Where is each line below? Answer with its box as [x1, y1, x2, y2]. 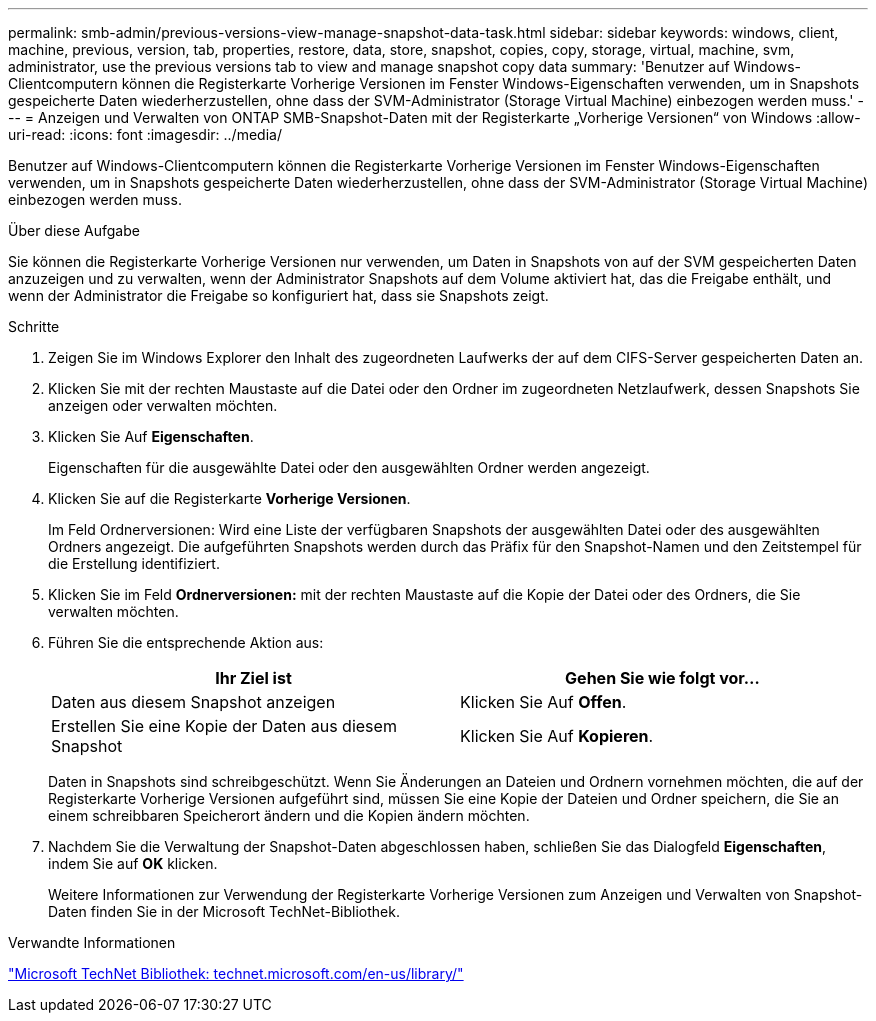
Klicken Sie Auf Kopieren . [460, 726, 654, 746]
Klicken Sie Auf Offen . [460, 692, 627, 712]
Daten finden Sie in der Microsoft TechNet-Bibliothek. [48, 903, 400, 920]
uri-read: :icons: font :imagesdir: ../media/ [8, 126, 282, 143]
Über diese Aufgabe [8, 222, 140, 239]
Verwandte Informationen [8, 934, 176, 951]
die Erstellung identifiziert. [48, 555, 220, 572]
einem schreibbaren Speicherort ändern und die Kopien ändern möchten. [48, 807, 530, 824]
